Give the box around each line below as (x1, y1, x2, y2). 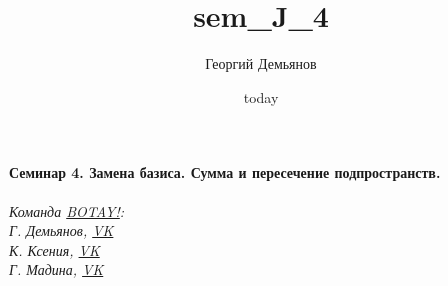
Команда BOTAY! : (9, 200, 125, 221)
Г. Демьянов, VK (9, 220, 114, 241)
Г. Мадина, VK (9, 259, 104, 280)
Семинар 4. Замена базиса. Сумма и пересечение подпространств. (9, 162, 441, 183)
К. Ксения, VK (9, 239, 100, 260)
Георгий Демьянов (205, 53, 317, 74)
